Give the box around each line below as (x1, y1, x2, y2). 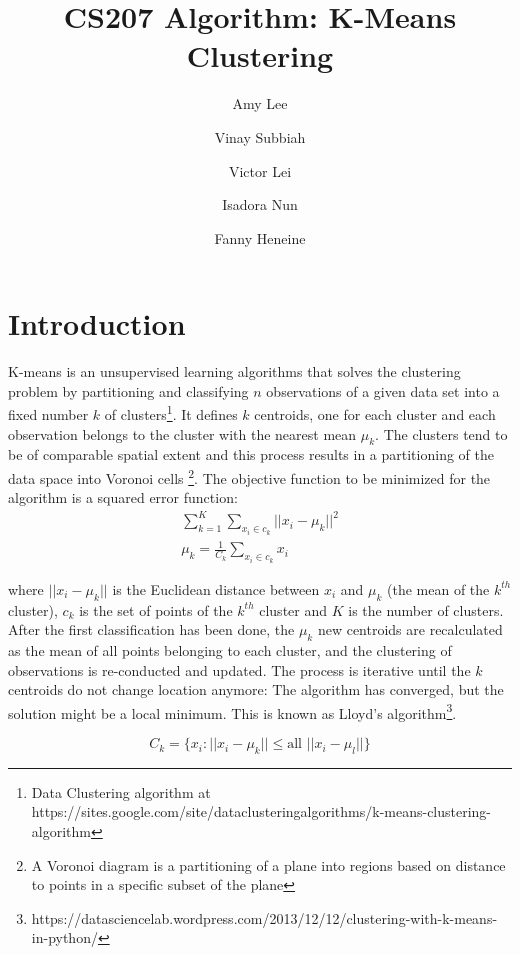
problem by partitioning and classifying (8, 380, 249, 401)
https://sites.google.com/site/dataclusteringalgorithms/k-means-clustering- (31, 801, 492, 822)
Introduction (8, 303, 186, 344)
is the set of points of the (79, 599, 233, 620)
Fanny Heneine (214, 227, 306, 248)
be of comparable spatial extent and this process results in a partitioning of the (8, 444, 494, 465)
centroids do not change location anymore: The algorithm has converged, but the (8, 679, 504, 700)
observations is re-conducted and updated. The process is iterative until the (8, 659, 471, 680)
